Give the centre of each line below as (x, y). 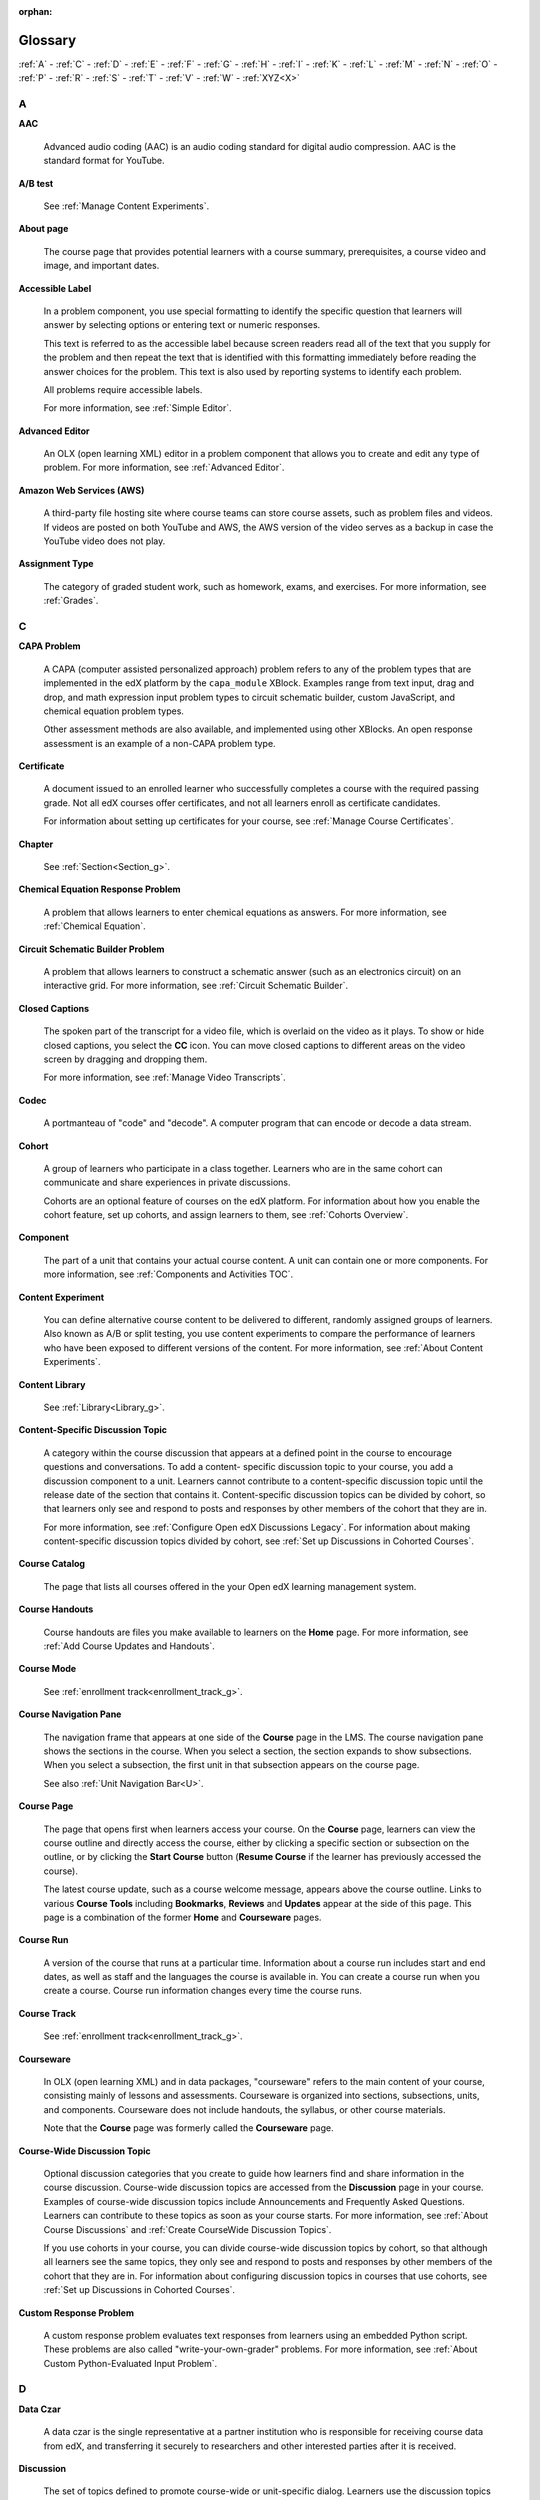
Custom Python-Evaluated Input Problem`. (130, 2363)
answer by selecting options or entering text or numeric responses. (182, 325)
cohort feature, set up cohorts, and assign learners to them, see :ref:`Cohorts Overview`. (226, 1215)
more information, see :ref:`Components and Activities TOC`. (168, 1274)
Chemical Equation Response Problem (99, 889)
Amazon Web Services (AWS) (81, 490)
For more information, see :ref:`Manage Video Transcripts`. (165, 1077)
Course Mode (47, 1669)
